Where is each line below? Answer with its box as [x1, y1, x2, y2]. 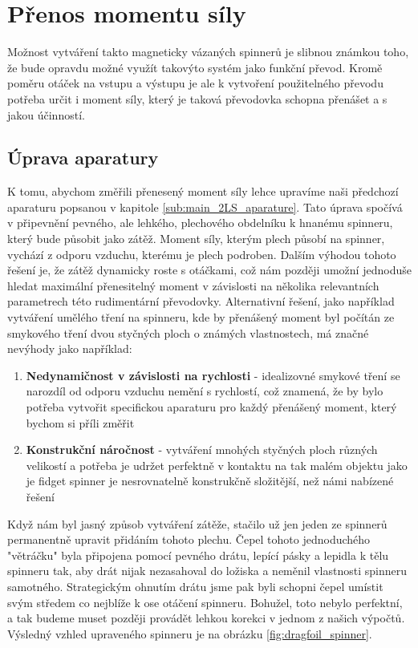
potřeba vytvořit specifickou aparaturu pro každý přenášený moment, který [26, 399, 397, 415]
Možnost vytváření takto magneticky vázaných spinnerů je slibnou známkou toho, [7, 43, 409, 60]
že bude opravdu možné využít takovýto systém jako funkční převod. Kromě [7, 59, 383, 75]
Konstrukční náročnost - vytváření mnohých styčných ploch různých [26, 441, 378, 458]
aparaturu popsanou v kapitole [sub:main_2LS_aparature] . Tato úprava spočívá [7, 198, 403, 215]
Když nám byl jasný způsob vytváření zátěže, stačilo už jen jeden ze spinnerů [7, 515, 388, 532]
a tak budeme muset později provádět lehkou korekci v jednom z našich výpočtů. [7, 610, 405, 626]
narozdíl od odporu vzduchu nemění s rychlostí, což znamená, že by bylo [26, 383, 384, 399]
